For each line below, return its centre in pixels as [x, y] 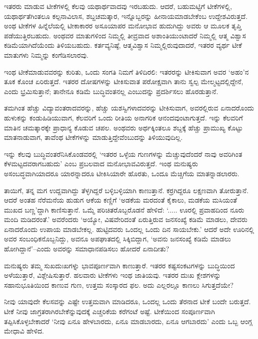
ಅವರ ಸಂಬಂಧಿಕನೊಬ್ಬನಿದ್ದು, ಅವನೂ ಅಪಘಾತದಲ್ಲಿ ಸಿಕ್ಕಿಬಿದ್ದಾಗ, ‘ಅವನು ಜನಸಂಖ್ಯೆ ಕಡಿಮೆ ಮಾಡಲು [118, 239]
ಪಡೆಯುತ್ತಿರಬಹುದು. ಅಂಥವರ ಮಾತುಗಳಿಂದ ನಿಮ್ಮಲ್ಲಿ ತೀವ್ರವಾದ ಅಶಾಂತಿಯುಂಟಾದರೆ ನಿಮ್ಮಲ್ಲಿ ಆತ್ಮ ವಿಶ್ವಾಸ [125, 35]
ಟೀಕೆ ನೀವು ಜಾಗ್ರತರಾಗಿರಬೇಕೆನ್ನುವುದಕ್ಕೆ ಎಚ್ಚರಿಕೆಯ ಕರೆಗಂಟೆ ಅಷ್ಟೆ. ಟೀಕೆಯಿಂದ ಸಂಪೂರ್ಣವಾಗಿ [110, 311]
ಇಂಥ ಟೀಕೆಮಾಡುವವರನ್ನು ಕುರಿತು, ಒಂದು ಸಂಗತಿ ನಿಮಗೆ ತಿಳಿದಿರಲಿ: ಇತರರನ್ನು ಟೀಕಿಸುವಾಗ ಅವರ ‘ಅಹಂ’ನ [127, 71]
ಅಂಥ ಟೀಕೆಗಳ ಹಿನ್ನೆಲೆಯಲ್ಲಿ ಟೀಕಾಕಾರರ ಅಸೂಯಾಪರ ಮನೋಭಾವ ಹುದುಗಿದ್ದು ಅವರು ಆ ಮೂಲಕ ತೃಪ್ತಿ [123, 26]
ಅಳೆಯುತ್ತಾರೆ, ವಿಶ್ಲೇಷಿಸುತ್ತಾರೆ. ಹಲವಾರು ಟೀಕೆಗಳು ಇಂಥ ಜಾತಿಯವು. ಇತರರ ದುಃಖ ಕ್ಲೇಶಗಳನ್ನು [113, 275]
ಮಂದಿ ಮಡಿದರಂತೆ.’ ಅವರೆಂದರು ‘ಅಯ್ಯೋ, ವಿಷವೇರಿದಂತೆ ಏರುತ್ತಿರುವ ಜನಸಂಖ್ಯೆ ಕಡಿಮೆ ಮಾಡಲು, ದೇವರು [126, 219]
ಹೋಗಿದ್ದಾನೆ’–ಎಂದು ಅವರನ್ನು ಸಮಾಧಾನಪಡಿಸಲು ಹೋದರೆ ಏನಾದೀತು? [87, 249]
